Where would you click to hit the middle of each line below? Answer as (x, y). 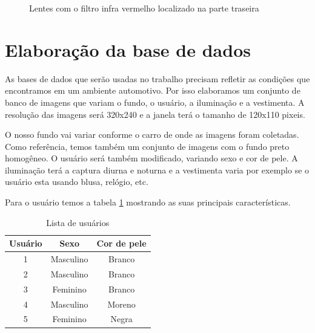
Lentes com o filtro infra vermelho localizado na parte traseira (144, 8)
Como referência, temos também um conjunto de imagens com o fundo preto (147, 146)
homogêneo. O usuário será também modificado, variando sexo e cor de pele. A (151, 158)
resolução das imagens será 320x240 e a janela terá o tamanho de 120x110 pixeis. (155, 114)
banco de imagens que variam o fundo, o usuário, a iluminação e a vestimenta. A (155, 102)
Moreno (121, 304)
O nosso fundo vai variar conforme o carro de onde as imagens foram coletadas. (152, 134)
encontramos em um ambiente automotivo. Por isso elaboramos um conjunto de (153, 90)
